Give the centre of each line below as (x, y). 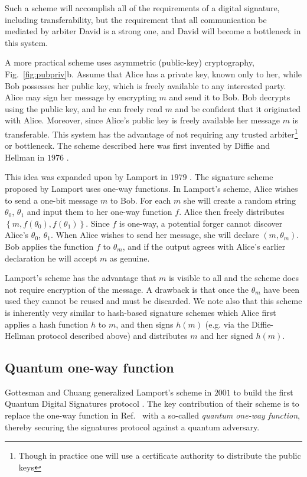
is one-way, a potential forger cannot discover (201, 223)
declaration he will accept (51, 258)
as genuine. (130, 258)
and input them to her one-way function (99, 212)
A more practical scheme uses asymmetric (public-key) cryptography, (130, 62)
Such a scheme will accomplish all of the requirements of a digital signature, (142, 8)
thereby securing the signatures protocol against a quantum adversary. (132, 427)
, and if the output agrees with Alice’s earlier (204, 246)
